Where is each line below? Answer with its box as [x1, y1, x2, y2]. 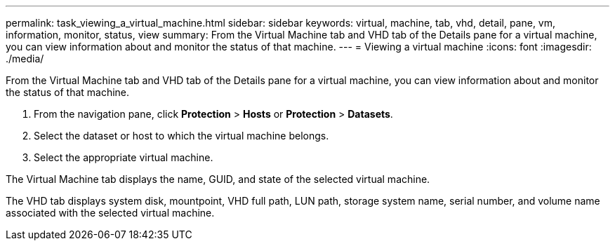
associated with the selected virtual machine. [6, 207, 215, 219]
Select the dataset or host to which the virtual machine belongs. [34, 130, 329, 142]
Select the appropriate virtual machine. [34, 151, 213, 163]
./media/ [6, 53, 44, 64]
